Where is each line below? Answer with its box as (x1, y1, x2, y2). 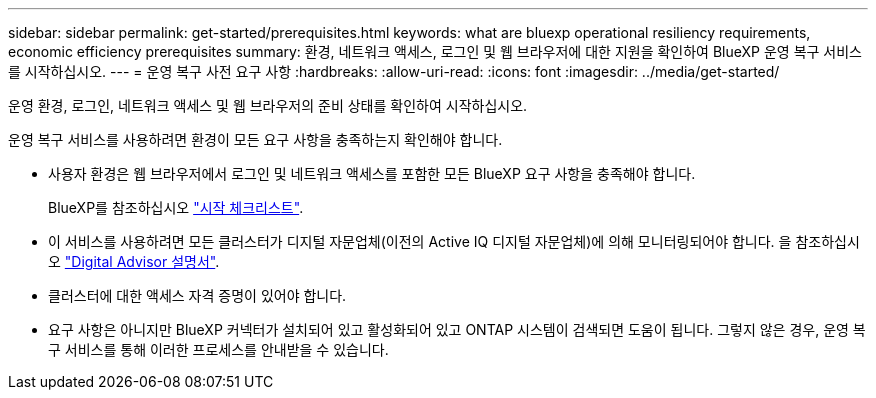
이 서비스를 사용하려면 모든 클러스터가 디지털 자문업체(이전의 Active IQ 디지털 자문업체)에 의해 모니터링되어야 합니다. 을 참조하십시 (48, 233, 860, 250)
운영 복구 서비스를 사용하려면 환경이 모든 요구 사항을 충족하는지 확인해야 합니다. (8, 131, 503, 148)
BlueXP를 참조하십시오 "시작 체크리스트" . (48, 199, 304, 216)
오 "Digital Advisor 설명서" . (48, 253, 220, 270)
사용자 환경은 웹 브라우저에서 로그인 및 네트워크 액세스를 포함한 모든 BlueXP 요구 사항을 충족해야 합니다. (48, 165, 696, 182)
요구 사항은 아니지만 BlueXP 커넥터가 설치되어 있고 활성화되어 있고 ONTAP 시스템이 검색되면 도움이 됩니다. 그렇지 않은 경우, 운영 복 (48, 321, 866, 338)
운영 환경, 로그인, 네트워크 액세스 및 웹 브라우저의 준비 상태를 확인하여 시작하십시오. (8, 97, 528, 114)
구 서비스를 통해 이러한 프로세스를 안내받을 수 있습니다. (48, 341, 389, 358)
